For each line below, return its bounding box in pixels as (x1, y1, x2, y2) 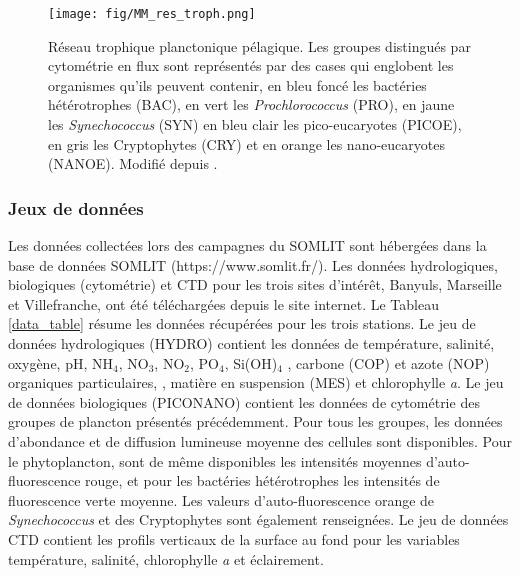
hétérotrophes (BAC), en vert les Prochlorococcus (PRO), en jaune (48, 94, 455, 115)
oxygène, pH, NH (8, 352, 113, 373)
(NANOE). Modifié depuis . (48, 153, 218, 174)
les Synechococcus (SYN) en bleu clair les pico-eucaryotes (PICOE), (48, 114, 462, 135)
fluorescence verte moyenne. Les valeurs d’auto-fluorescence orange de (8, 489, 435, 510)
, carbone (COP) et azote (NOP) (287, 352, 490, 373)
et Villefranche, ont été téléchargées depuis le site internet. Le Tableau (8, 293, 439, 314)
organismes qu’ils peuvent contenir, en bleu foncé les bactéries (48, 74, 427, 95)
